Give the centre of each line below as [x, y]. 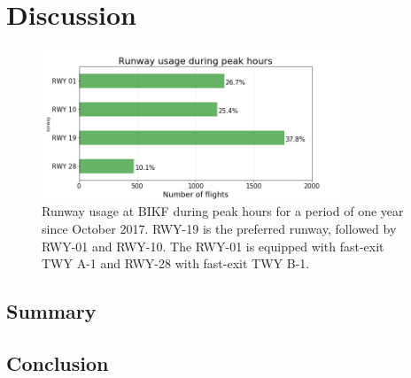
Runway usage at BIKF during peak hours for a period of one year [223, 211]
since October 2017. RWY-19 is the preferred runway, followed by [219, 228]
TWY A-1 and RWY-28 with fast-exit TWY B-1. [176, 263]
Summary [51, 311]
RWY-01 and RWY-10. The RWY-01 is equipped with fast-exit [213, 246]
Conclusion [58, 363]
